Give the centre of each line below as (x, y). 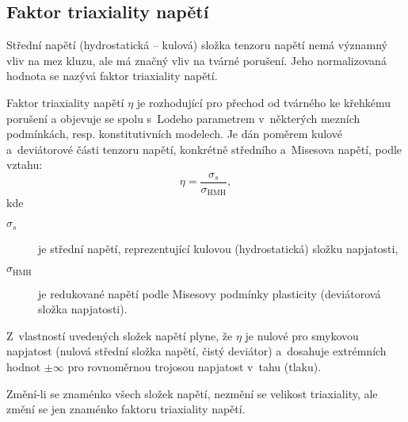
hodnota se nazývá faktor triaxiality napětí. (112, 76)
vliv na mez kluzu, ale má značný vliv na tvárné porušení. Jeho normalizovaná (196, 60)
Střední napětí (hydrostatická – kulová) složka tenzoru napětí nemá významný (197, 45)
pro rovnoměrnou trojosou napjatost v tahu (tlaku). (194, 366)
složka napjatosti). (83, 309)
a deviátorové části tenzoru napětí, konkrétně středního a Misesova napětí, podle (204, 149)
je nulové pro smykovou (302, 335)
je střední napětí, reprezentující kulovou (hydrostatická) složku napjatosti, (218, 248)
